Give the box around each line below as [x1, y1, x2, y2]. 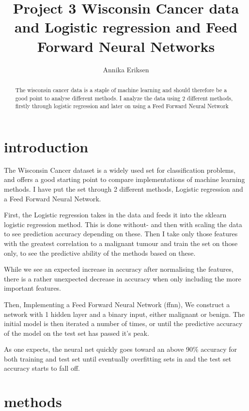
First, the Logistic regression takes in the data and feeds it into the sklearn [4, 210, 227, 220]
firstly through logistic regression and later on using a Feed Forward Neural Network [15, 102, 229, 110]
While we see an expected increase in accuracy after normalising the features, [4, 264, 233, 274]
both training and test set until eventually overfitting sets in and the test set [4, 353, 232, 363]
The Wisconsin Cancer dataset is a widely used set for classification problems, [4, 164, 235, 175]
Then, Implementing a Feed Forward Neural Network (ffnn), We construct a [4, 299, 230, 309]
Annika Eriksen [103, 64, 149, 74]
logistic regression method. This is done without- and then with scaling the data [4, 219, 242, 229]
